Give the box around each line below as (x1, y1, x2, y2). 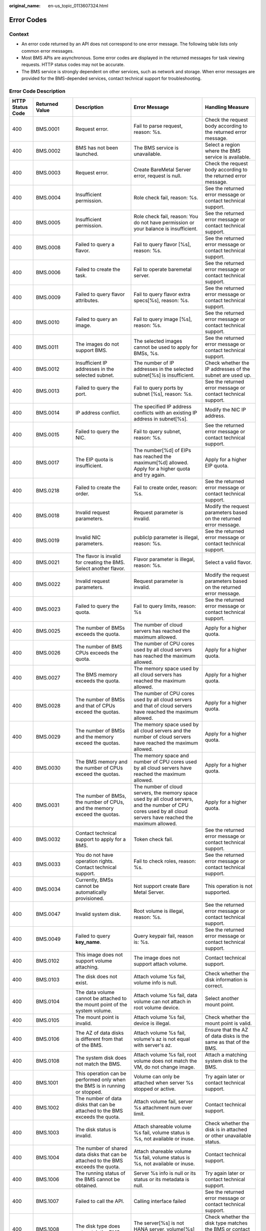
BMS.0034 (35, 886, 61, 893)
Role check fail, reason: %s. (133, 194, 199, 201)
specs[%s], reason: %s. (133, 297, 190, 304)
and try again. (133, 472, 166, 479)
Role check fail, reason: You (133, 213, 199, 220)
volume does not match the (133, 1058, 197, 1065)
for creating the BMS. (75, 559, 125, 566)
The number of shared (75, 1145, 128, 1152)
